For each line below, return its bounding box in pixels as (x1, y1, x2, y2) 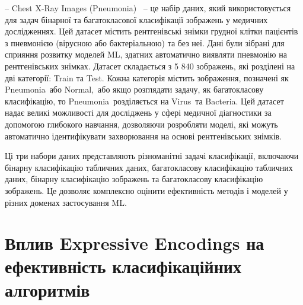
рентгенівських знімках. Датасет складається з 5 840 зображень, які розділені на (5, 59, 295, 72)
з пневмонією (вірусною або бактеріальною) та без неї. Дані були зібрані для (5, 36, 285, 49)
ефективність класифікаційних (5, 254, 241, 278)
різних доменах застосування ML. (5, 196, 127, 208)
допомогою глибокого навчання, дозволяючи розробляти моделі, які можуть (5, 117, 278, 130)
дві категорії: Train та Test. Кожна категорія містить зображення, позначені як (5, 71, 289, 84)
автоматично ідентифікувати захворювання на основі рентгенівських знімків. (5, 129, 282, 142)
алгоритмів (5, 277, 90, 301)
